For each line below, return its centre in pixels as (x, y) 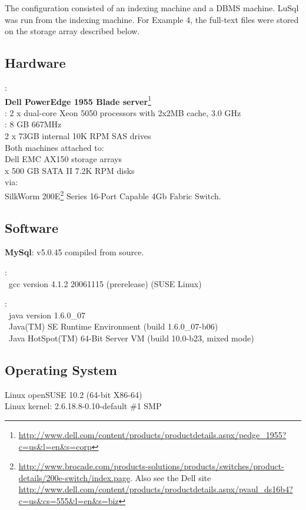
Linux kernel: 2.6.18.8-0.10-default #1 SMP (83, 406)
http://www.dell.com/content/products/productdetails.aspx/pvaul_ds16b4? (156, 489)
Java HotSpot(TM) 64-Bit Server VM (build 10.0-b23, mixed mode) (131, 338)
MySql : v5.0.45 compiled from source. (74, 252)
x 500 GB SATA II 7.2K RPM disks (70, 170)
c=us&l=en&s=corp (55, 446)
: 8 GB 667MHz (33, 124)
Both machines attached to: (54, 147)
